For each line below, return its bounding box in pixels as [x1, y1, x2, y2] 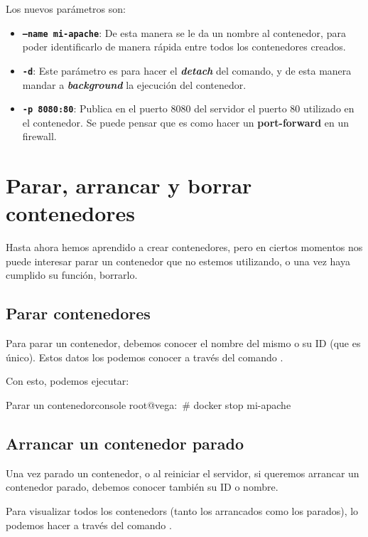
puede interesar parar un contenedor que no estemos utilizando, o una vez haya [6, 253, 350, 268]
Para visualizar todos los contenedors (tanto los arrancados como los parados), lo [6, 504, 359, 518]
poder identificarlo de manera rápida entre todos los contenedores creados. [22, 39, 346, 54]
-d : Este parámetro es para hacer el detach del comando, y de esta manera [22, 63, 352, 78]
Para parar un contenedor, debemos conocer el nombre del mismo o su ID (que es [6, 336, 361, 351]
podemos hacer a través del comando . [6, 517, 172, 532]
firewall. [22, 129, 57, 144]
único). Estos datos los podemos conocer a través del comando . [6, 349, 283, 364]
